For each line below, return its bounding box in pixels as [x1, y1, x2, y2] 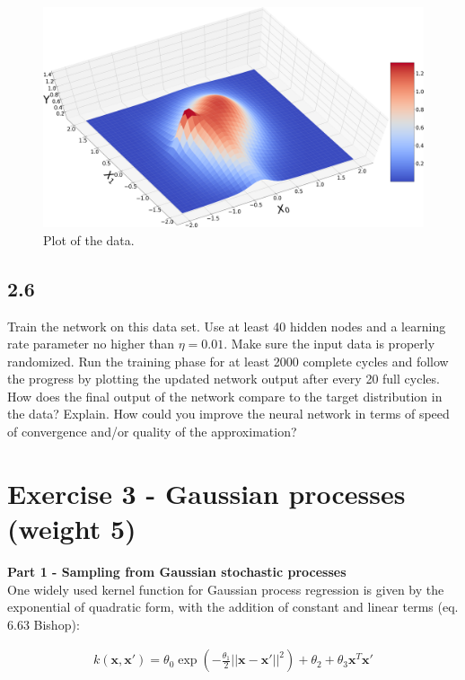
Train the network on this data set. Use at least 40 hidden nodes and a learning [7, 316, 446, 335]
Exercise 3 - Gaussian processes [7, 474, 406, 511]
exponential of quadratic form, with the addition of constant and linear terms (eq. [7, 597, 459, 616]
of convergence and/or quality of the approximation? [7, 422, 297, 441]
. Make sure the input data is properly [224, 334, 435, 353]
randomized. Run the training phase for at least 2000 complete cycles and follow [7, 351, 449, 370]
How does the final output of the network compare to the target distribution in [7, 386, 443, 405]
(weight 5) [7, 510, 136, 547]
